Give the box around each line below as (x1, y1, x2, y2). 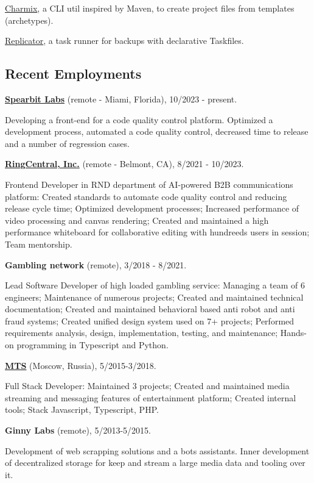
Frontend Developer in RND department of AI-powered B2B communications (5, 177, 293, 190)
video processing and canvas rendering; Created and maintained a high (5, 213, 269, 226)
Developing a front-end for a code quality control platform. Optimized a (5, 113, 273, 126)
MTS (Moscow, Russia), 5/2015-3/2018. (5, 359, 156, 371)
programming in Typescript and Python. (16, 338, 169, 351)
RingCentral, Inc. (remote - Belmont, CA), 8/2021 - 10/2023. (5, 157, 244, 170)
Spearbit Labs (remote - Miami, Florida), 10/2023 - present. (5, 92, 237, 105)
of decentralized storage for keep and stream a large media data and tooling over (5, 456, 305, 469)
